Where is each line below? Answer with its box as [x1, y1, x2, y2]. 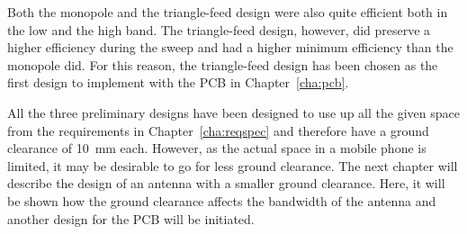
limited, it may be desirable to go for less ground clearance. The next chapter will [7, 156, 458, 175]
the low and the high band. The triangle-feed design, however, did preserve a [7, 20, 431, 39]
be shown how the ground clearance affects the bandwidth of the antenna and [7, 191, 436, 210]
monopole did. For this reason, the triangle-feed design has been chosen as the [7, 55, 438, 74]
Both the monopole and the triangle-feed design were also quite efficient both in [7, 3, 448, 21]
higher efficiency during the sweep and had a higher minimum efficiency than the [7, 38, 454, 57]
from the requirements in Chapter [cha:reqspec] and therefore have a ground [7, 121, 429, 139]
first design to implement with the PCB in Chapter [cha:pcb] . [7, 73, 349, 92]
